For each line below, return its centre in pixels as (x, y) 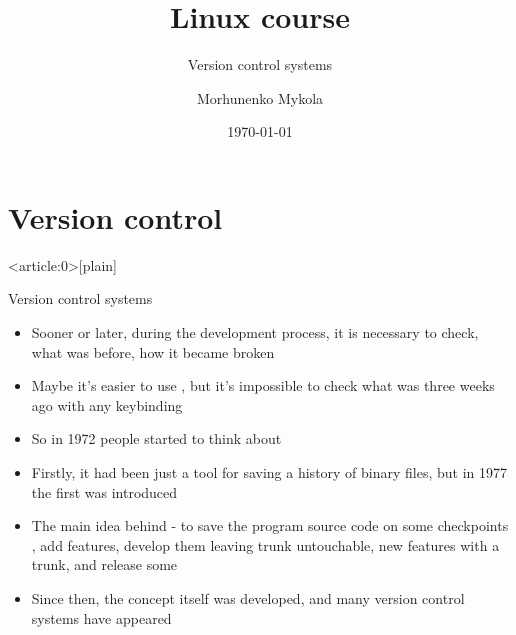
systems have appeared (101, 617)
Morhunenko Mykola (260, 97)
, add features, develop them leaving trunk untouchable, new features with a (265, 544)
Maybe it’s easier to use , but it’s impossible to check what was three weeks (263, 385)
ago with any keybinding (107, 404)
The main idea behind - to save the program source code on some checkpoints (270, 525)
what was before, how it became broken (153, 351)
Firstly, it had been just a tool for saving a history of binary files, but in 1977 (269, 472)
